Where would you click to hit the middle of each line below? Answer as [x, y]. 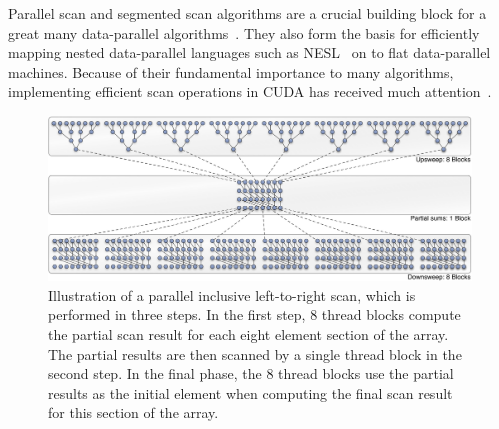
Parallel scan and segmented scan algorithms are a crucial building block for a [247, 13]
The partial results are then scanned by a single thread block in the [255, 353]
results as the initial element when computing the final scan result [250, 392]
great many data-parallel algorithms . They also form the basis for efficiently [244, 32]
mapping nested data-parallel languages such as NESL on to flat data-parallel [249, 52]
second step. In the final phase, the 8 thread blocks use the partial [251, 373]
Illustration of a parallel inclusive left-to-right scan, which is [232, 294]
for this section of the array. [133, 412]
